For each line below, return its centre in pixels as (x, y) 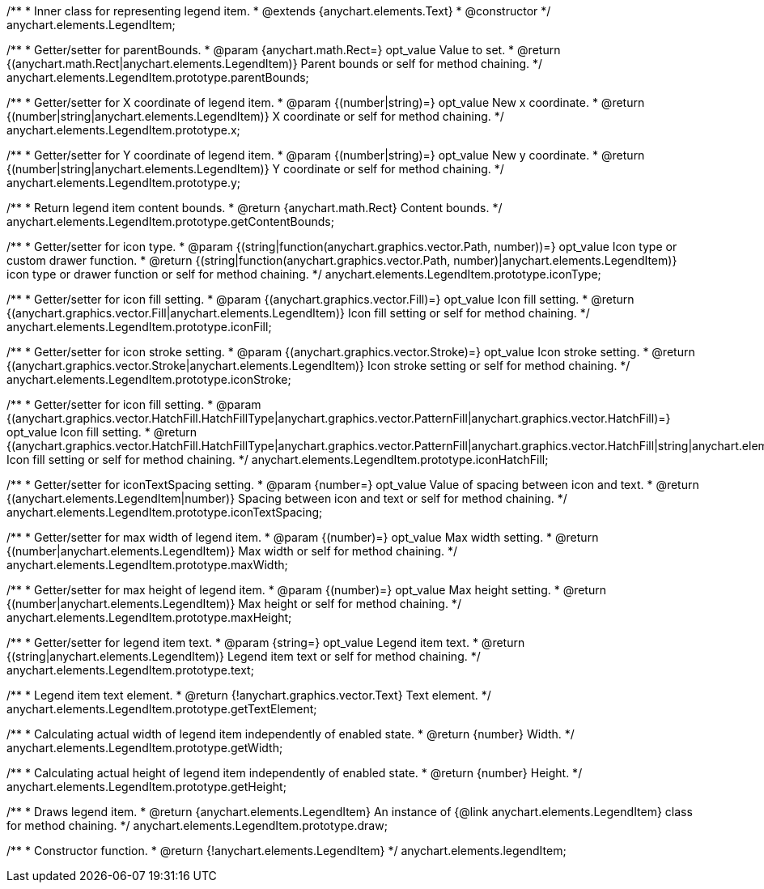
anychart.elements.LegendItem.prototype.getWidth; (145, 748)
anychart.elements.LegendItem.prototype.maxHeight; (149, 617)
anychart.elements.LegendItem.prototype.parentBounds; (158, 77)
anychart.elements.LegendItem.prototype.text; (130, 670)
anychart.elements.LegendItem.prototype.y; (124, 183)
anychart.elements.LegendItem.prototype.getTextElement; (162, 709)
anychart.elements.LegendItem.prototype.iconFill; (139, 327)
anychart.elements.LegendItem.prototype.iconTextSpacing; (165, 512)
